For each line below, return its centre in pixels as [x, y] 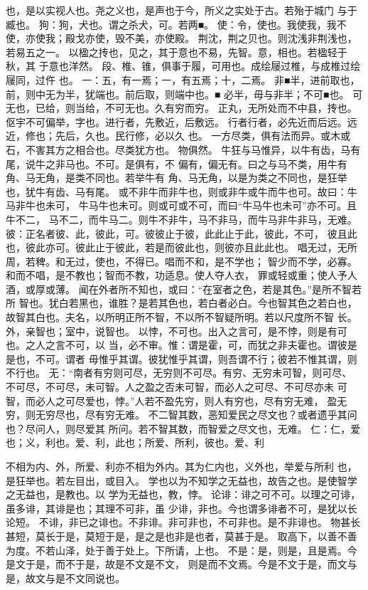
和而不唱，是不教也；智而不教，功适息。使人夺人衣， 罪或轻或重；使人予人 [182, 275]
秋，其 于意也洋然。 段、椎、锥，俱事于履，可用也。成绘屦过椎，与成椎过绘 [183, 66]
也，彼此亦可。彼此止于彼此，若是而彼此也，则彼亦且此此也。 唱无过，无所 [182, 247]
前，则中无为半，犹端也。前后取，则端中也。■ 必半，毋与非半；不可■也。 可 [184, 94]
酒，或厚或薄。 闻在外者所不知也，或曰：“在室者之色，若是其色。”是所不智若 [184, 289]
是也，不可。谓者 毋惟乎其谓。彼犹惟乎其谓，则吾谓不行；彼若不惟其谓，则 [182, 358]
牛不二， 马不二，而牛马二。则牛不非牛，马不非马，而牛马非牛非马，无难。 [182, 219]
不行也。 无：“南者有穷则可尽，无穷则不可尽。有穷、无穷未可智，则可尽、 [179, 373]
